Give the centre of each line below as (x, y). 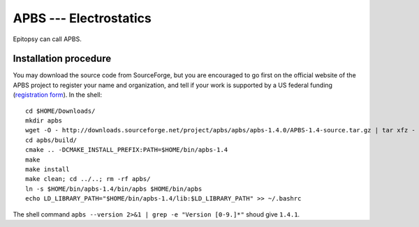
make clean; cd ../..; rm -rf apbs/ (88, 179)
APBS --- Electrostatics (82, 18)
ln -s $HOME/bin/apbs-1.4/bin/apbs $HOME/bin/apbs (114, 189)
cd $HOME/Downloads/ (60, 111)
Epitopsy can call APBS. (47, 39)
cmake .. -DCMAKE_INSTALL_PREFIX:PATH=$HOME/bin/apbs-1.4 (127, 150)
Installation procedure (62, 59)
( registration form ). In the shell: (58, 95)
